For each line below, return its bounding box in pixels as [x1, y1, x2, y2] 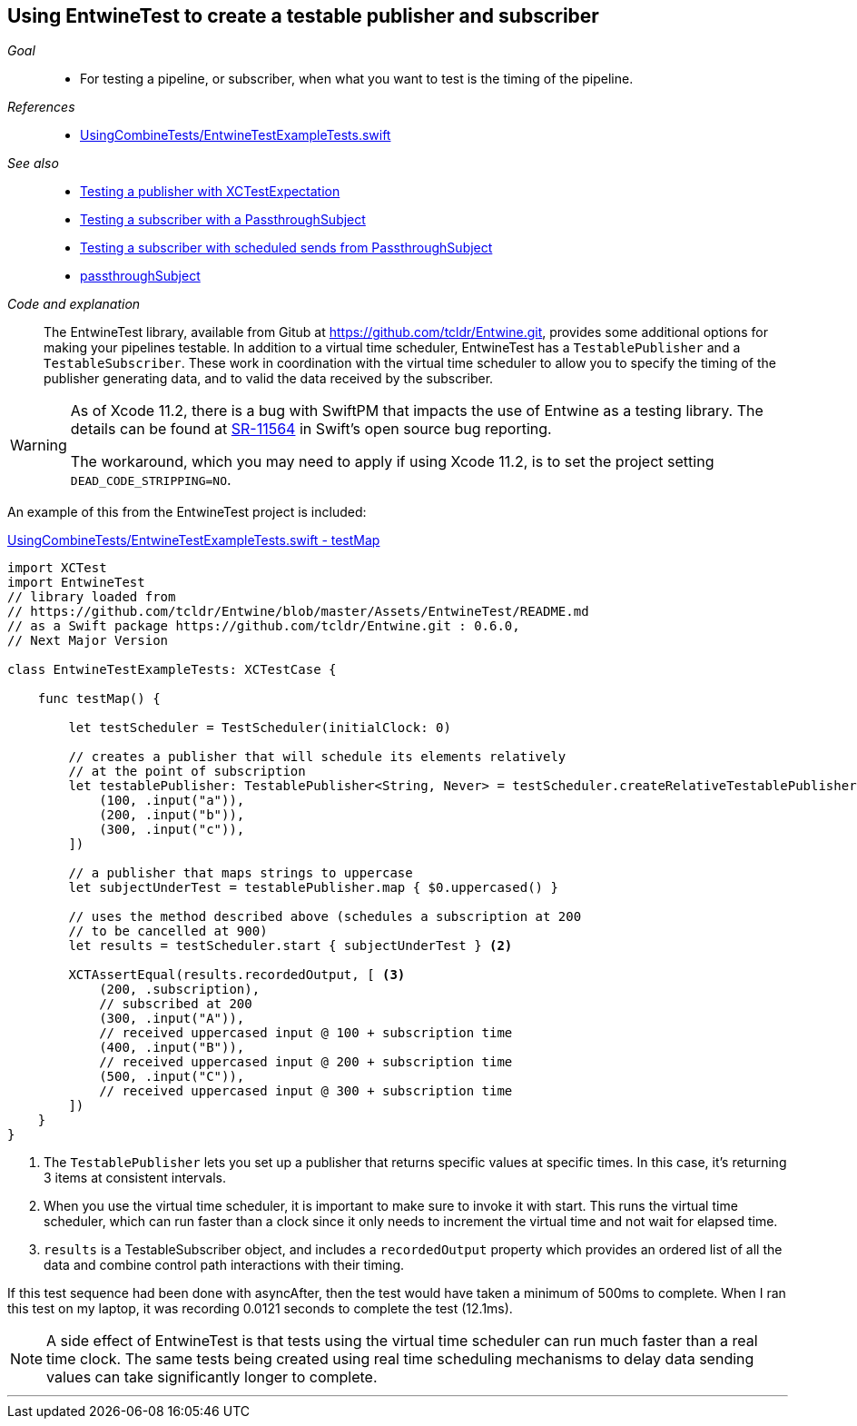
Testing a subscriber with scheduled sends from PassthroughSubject [80, 240, 493, 256]
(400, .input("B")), [99, 1040, 245, 1055]
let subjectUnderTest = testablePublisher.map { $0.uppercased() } [68, 880, 558, 896]
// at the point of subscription [68, 764, 306, 779]
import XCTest [7, 560, 107, 576]
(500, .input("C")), [99, 1069, 245, 1084]
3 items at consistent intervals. [44, 1170, 227, 1186]
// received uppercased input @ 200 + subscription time [99, 1055, 513, 1070]
